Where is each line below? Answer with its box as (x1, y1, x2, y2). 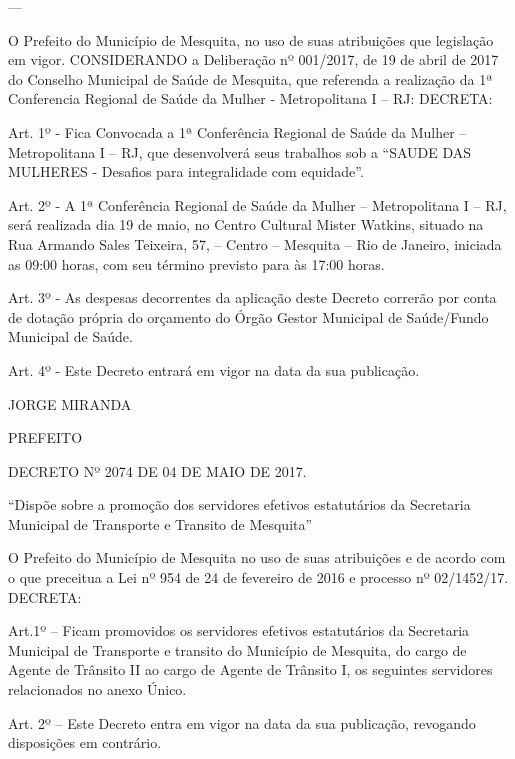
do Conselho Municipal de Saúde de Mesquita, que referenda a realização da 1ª (8, 68, 493, 89)
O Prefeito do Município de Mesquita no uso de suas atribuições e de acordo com (8, 547, 506, 568)
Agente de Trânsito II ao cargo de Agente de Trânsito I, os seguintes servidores (8, 659, 493, 680)
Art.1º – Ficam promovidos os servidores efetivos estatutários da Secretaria (8, 620, 470, 641)
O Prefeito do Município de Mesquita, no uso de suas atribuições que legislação (8, 29, 494, 50)
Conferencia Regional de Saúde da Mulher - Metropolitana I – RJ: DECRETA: (8, 88, 493, 109)
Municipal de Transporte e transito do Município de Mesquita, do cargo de (8, 639, 467, 660)
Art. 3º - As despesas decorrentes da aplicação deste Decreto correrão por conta (8, 287, 497, 308)
